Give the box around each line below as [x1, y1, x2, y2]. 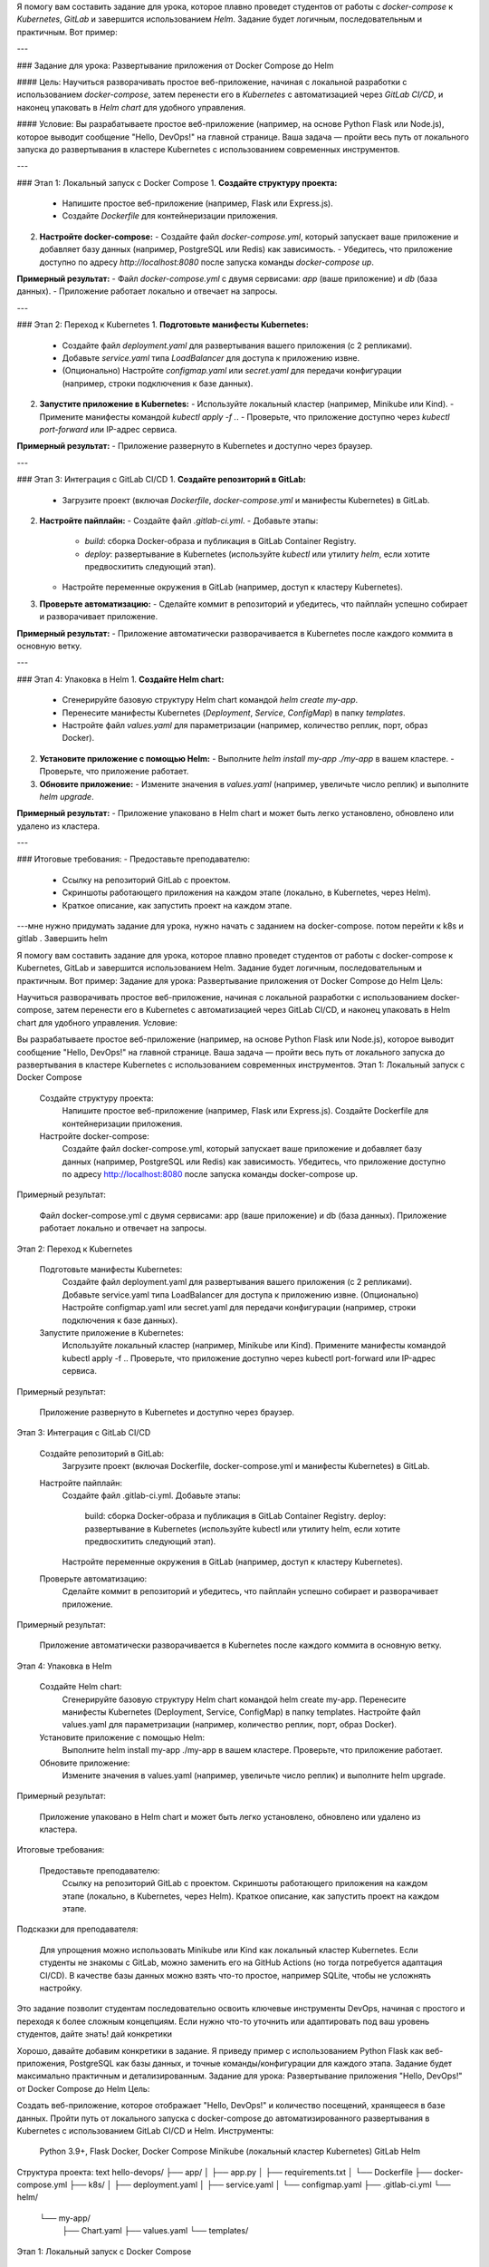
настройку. [39, 1982, 82, 1993]
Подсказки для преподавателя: [16, 1923, 139, 1935]
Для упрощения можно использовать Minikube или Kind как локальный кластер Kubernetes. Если [39, 1944, 418, 1955]
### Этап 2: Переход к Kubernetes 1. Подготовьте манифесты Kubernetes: [16, 319, 310, 330]
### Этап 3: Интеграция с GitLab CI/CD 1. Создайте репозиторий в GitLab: [16, 474, 307, 485]
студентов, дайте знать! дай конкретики [16, 2029, 172, 2039]
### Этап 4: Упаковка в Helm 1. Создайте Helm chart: [16, 674, 225, 685]
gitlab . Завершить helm [16, 933, 108, 944]
